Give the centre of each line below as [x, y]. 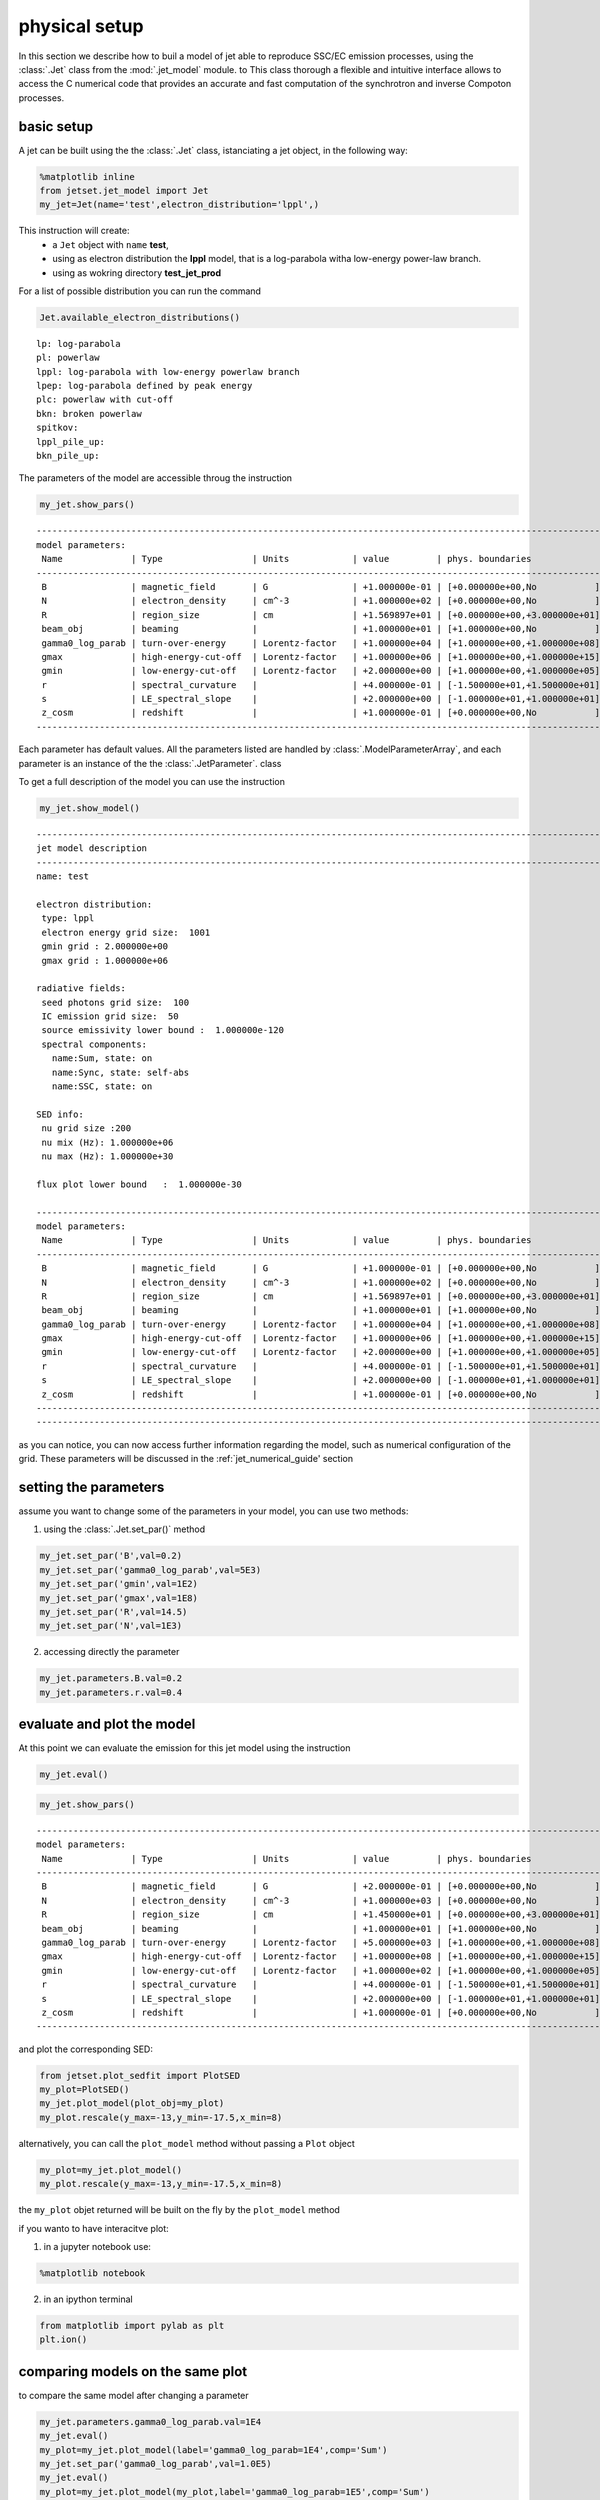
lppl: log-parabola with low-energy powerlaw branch [168, 371]
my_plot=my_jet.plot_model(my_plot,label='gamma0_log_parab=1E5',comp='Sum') [234, 2491]
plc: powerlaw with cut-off [105, 399]
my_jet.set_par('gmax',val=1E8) [119, 1598]
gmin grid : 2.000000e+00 [105, 946]
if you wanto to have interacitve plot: [93, 2228]
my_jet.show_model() [89, 808]
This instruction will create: [74, 231]
